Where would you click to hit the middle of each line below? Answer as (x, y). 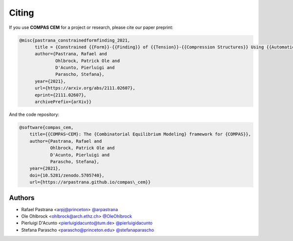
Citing (21, 13)
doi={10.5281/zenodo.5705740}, (67, 175)
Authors (22, 198)
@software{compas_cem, (46, 128)
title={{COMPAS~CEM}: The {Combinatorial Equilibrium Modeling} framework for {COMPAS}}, (140, 134)
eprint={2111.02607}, (61, 95)
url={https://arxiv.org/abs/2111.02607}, (85, 88)
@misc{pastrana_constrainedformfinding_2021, (75, 40)
